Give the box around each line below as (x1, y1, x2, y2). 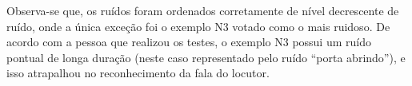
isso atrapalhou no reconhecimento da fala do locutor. (6, 64, 270, 81)
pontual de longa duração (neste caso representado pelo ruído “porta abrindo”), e (6, 49, 406, 65)
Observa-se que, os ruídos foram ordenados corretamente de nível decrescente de (6, 2, 399, 18)
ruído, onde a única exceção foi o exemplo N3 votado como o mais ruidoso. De (6, 18, 390, 34)
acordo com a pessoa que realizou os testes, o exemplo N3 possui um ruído (6, 33, 371, 50)
